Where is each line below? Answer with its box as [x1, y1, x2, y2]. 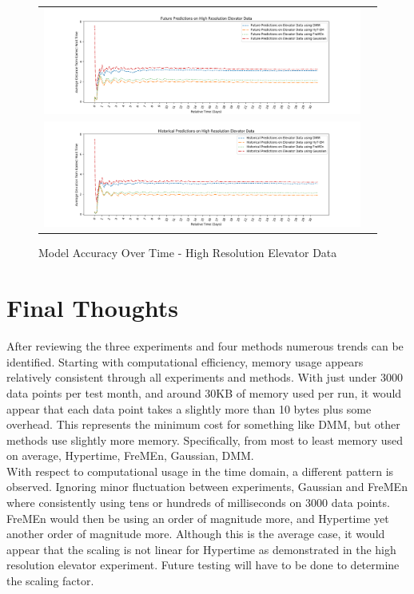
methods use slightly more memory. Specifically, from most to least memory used [6, 431, 404, 448]
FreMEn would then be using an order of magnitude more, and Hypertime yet [6, 509, 389, 526]
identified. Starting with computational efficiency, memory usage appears [6, 353, 364, 370]
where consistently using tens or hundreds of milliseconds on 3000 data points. [6, 494, 390, 511]
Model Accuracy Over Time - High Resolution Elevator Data [38, 244, 337, 261]
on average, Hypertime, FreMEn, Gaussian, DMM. [6, 447, 254, 464]
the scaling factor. [6, 572, 94, 589]
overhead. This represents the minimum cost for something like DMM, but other [6, 416, 400, 433]
